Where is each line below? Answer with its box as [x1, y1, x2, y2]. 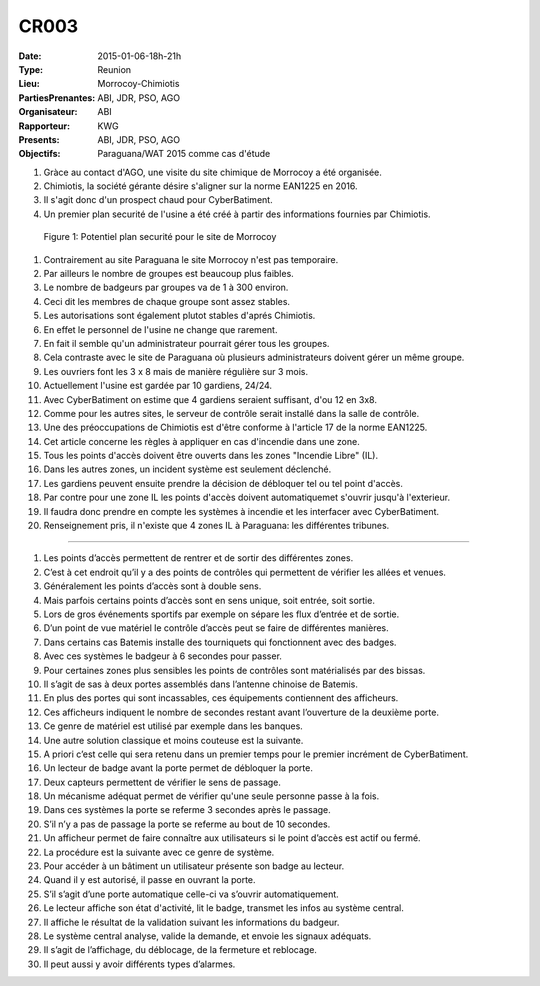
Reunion [97, 63, 132, 75]
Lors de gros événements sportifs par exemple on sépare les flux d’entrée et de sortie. [43, 608, 400, 620]
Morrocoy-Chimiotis [97, 78, 180, 90]
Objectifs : [18, 148, 61, 160]
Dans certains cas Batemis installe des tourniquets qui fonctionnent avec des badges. [43, 636, 397, 648]
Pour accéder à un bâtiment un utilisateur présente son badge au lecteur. [43, 860, 345, 872]
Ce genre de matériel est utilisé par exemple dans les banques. [43, 720, 304, 732]
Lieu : [18, 78, 40, 90]
